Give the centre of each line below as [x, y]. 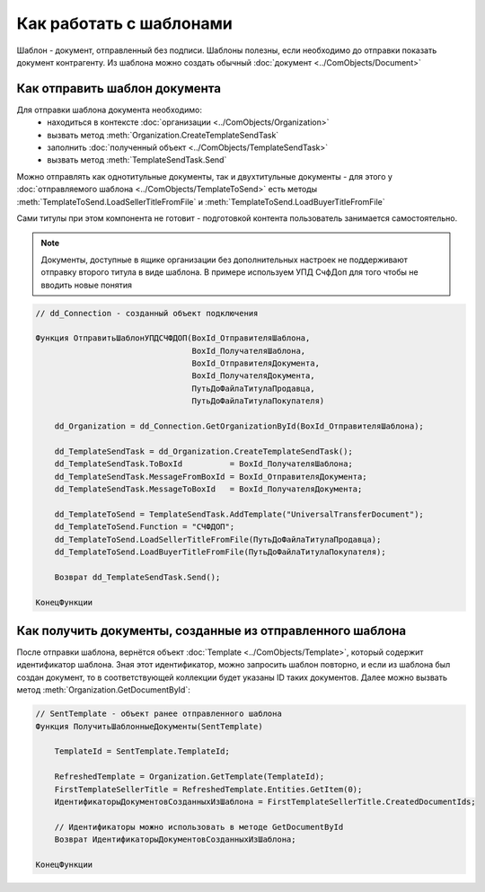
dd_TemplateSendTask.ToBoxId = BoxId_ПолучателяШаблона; [204, 464]
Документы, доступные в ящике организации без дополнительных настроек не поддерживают [225, 260]
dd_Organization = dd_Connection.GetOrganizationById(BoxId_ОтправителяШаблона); [239, 426]
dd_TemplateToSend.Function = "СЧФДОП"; [145, 527]
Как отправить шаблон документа [119, 88]
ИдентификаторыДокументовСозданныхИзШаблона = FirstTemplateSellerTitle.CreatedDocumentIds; [265, 801]
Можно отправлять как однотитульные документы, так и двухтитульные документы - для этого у [204, 176]
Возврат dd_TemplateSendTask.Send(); [137, 577]
